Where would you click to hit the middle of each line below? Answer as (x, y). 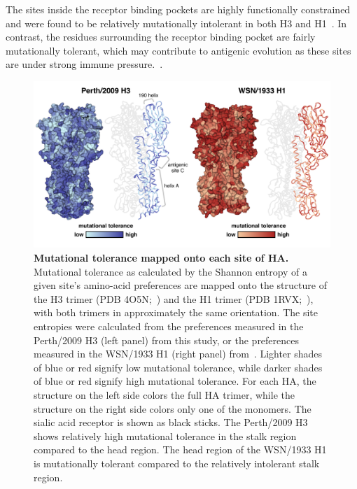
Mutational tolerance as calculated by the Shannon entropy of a (171, 271)
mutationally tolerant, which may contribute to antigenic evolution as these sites (178, 50)
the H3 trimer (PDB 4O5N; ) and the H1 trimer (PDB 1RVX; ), (174, 298)
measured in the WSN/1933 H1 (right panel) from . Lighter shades (178, 354)
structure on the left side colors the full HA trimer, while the (164, 395)
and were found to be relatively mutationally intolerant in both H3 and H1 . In (176, 23)
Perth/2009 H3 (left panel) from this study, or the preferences (167, 340)
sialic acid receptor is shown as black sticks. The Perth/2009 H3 (171, 422)
